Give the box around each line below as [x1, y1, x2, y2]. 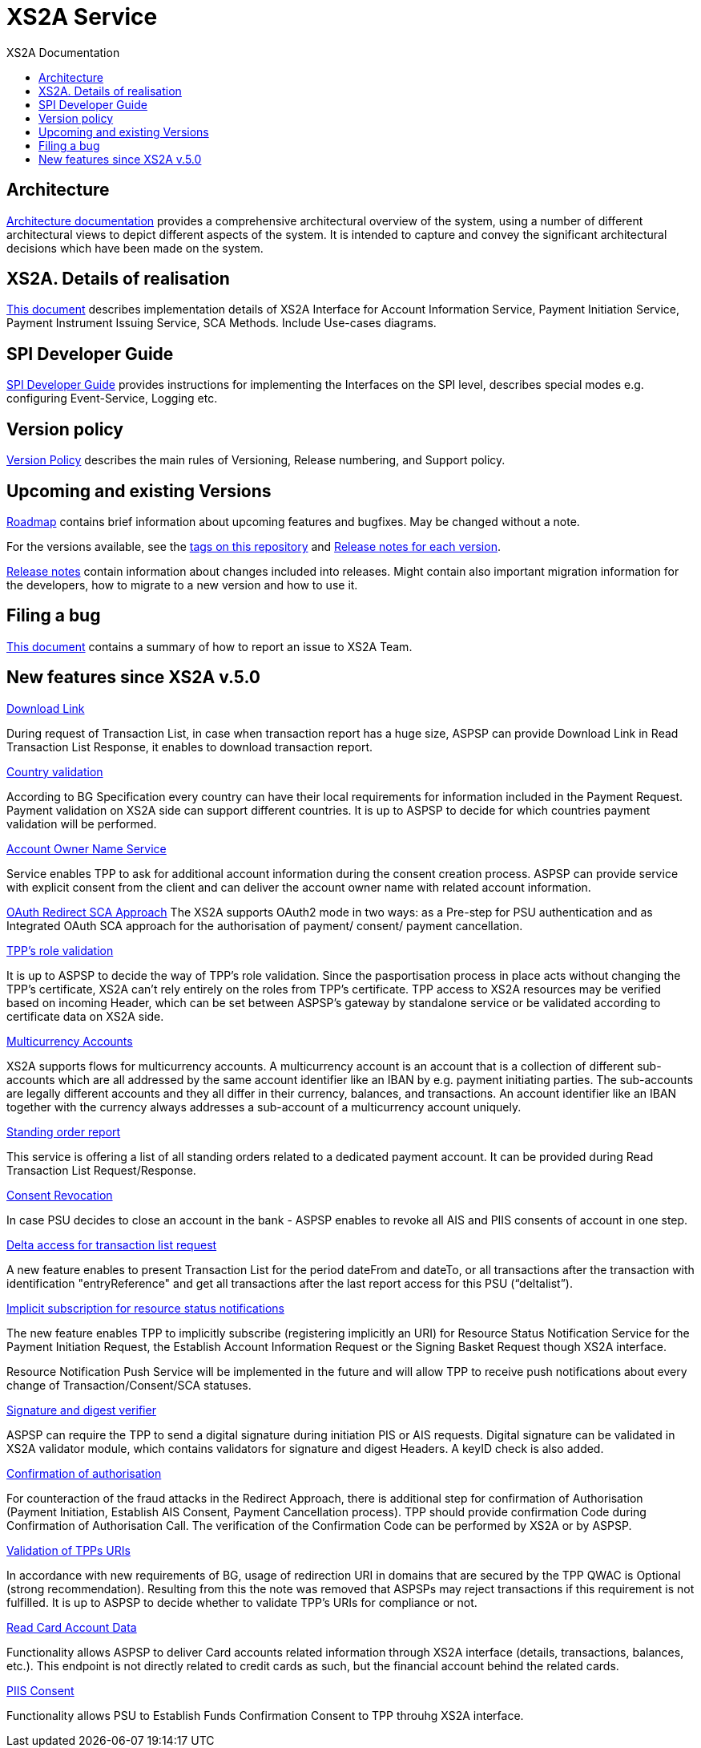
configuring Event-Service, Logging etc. [6, 391, 218, 406]
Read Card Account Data [6, 1620, 137, 1634]
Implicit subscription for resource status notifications [6, 1301, 284, 1315]
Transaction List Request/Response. [6, 1163, 196, 1177]
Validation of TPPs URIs [6, 1543, 131, 1557]
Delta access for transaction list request [6, 1237, 217, 1252]
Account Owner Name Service [6, 841, 167, 856]
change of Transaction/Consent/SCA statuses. [6, 1378, 252, 1392]
